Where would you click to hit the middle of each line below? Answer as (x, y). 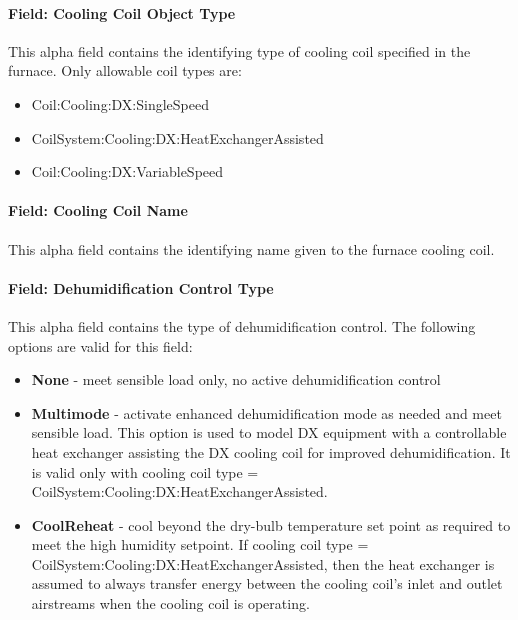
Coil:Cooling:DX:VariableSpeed (127, 171)
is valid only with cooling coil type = (145, 471)
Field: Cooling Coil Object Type (122, 12)
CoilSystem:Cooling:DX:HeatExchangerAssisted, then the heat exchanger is (263, 563)
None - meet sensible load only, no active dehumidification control (236, 379)
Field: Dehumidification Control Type (141, 287)
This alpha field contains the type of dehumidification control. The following (242, 325)
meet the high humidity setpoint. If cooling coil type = (200, 544)
